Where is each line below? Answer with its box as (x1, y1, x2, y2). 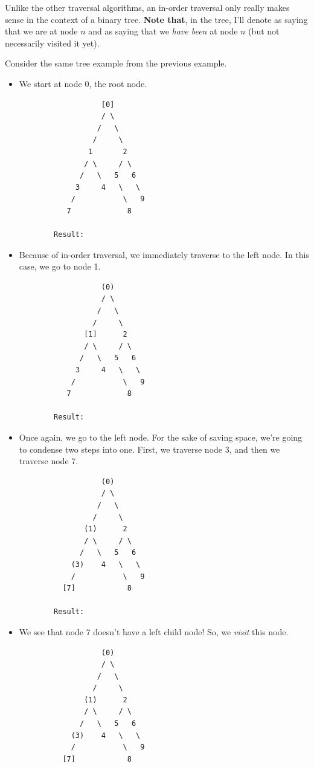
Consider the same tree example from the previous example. (5, 57, 227, 70)
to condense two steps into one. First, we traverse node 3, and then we (19, 442, 280, 455)
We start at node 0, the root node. (19, 77, 147, 89)
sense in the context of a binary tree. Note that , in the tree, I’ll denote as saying (5, 13, 308, 25)
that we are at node (5, 25, 78, 37)
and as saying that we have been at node (88, 25, 238, 37)
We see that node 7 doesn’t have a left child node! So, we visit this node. (19, 625, 289, 638)
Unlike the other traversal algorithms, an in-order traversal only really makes (5, 1, 290, 13)
